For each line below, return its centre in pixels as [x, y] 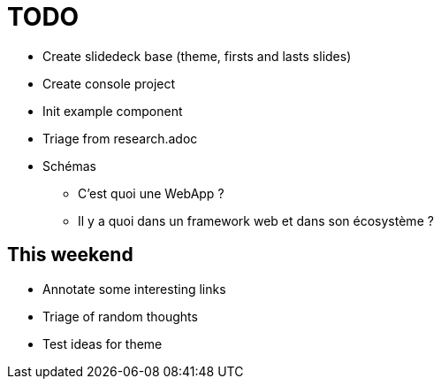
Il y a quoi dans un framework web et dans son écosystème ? [256, 220]
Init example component [113, 111]
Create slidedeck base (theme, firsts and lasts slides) [197, 56]
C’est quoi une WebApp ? [151, 193]
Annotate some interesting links [134, 289]
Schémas [69, 166]
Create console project [109, 83]
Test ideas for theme [103, 344]
